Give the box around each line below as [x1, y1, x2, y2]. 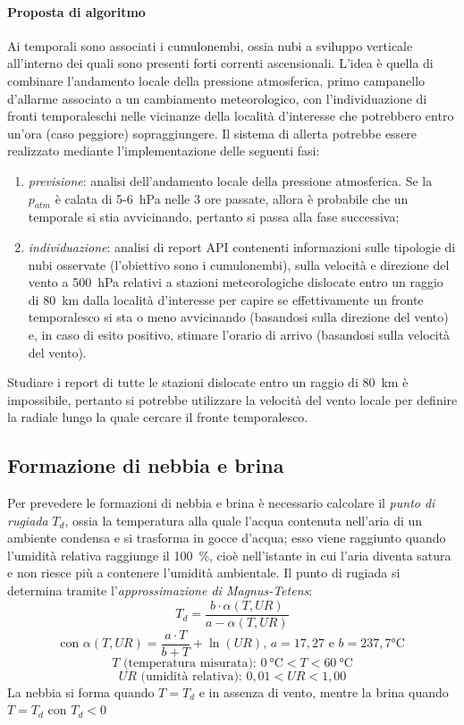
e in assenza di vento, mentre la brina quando [198, 682, 449, 701]
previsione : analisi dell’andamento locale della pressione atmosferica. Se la [28, 171, 433, 190]
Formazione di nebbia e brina [7, 451, 284, 479]
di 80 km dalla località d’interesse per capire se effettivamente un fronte [28, 290, 424, 308]
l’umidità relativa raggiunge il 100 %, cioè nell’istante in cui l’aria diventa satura [7, 545, 451, 564]
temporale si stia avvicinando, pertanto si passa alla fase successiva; [28, 207, 400, 226]
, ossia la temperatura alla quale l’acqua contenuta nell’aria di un [64, 510, 423, 529]
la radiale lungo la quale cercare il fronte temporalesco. [7, 408, 308, 426]
